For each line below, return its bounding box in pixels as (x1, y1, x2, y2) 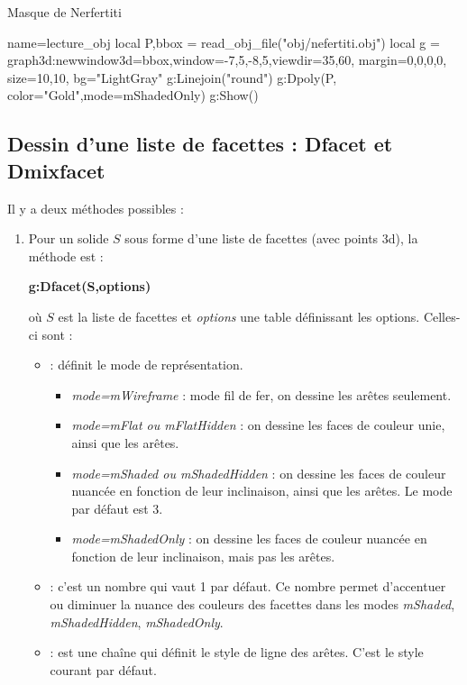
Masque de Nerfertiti (7, 3, 122, 21)
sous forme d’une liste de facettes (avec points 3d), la (124, 229, 418, 248)
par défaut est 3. (71, 498, 163, 517)
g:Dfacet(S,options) (28, 277, 151, 296)
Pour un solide (28, 229, 109, 248)
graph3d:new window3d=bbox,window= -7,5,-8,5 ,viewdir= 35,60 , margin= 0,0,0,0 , (7, 50, 447, 69)
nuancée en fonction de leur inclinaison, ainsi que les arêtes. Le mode (71, 481, 453, 500)
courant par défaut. (50, 660, 157, 679)
